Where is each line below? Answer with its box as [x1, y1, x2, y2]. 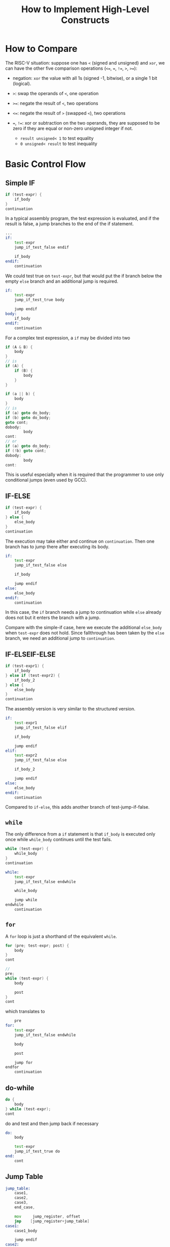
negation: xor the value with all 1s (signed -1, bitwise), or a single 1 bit [12, 75, 157, 81]
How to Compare [5, 43, 78, 54]
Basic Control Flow [5, 159, 86, 170]
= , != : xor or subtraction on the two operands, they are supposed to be [12, 120, 160, 126]
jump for [14, 1060, 33, 1065]
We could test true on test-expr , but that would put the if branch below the [5, 273, 162, 279]
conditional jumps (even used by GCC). [5, 477, 87, 483]
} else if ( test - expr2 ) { [5, 673, 60, 678]
